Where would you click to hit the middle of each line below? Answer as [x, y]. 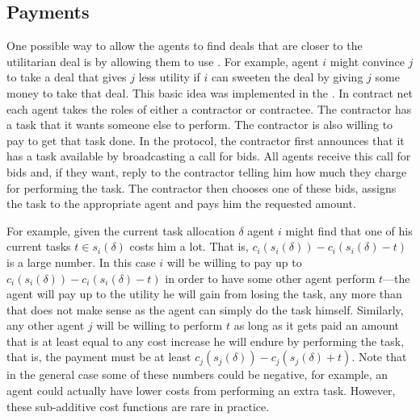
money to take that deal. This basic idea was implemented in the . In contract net [210, 92]
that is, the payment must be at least [99, 357]
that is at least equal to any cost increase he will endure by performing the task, [206, 341]
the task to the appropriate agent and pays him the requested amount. [181, 204]
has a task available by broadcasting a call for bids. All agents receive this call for [209, 156]
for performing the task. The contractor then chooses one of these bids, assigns [202, 187]
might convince [367, 61]
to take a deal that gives [67, 77]
